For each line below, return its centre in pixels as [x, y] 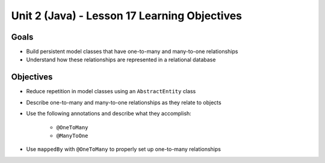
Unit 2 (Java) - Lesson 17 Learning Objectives [127, 16]
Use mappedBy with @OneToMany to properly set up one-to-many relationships [123, 149]
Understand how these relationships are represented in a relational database [121, 60]
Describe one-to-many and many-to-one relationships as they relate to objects [124, 102]
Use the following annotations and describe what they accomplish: [109, 114]
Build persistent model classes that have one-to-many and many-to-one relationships [132, 52]
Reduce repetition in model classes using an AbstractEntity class [111, 91]
